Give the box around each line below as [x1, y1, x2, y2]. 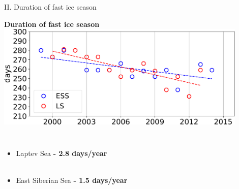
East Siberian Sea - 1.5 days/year [16, 175, 128, 185]
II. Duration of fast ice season [4, 2, 97, 12]
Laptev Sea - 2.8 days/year [16, 148, 107, 159]
